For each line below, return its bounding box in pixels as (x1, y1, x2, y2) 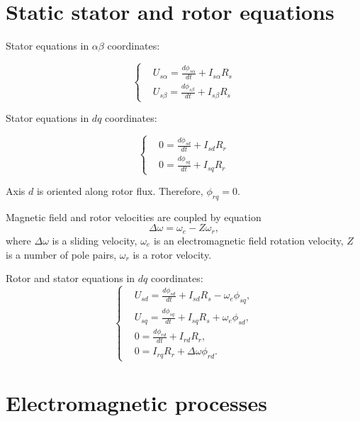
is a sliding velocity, (52, 232, 137, 247)
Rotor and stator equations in (6, 271, 135, 286)
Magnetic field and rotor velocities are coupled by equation (6, 209, 261, 224)
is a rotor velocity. (133, 247, 212, 262)
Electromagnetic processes (6, 388, 267, 417)
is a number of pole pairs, (6, 247, 117, 262)
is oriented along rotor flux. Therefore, (36, 184, 203, 198)
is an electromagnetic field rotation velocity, (153, 232, 344, 247)
